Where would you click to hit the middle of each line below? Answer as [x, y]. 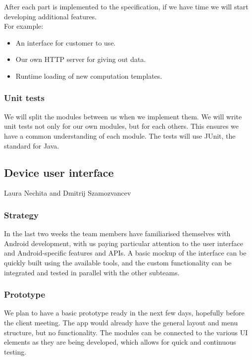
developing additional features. [50, 16]
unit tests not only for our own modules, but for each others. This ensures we [121, 126]
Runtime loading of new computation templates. [89, 76]
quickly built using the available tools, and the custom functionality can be [118, 262]
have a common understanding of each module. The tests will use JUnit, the [120, 135]
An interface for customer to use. [66, 42]
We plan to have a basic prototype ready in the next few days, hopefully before [124, 313]
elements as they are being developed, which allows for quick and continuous [120, 342]
